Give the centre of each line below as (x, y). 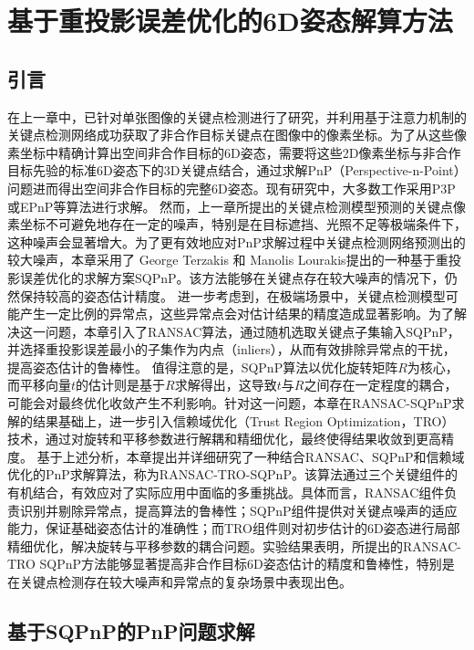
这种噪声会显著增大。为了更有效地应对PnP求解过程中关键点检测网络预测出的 (237, 241)
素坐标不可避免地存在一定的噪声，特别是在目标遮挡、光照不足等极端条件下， (237, 224)
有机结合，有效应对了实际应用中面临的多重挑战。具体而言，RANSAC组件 (226, 493)
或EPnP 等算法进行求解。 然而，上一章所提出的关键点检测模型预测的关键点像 (237, 206)
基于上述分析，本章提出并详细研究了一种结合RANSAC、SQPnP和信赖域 (251, 456)
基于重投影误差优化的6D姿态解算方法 (230, 21)
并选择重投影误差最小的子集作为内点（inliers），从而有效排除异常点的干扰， (232, 349)
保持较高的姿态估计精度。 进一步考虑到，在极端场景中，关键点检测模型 (232, 295)
